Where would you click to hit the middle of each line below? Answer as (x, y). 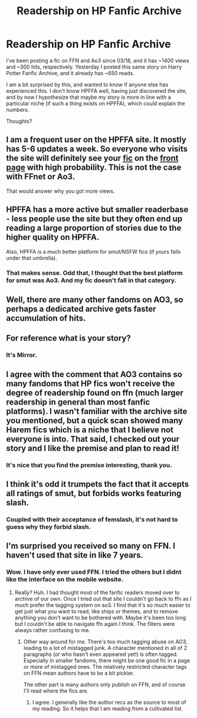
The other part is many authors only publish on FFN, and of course (104, 684)
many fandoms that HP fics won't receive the (91, 384)
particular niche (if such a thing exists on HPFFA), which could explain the (96, 103)
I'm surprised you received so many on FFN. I (91, 546)
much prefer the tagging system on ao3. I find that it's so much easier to (102, 605)
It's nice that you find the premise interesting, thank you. (89, 465)
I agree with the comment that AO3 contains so (94, 374)
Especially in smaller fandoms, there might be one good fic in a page (107, 660)
